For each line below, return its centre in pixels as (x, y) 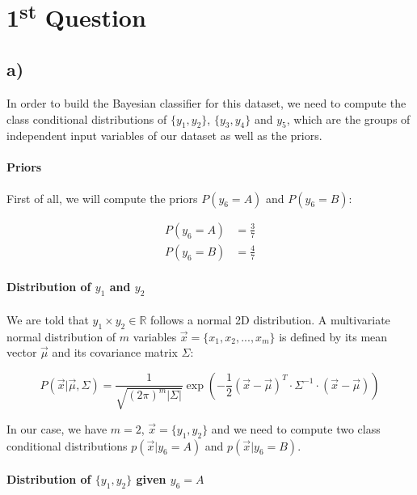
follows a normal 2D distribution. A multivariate (270, 319)
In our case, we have (57, 428)
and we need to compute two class (296, 428)
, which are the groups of (348, 118)
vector (22, 352)
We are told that (48, 319)
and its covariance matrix (115, 352)
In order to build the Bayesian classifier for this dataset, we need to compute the (206, 102)
